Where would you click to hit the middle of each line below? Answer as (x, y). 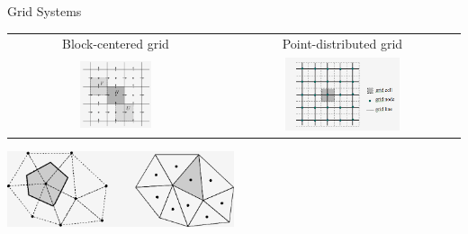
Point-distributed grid (342, 44)
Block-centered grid (115, 44)
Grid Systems (45, 11)
